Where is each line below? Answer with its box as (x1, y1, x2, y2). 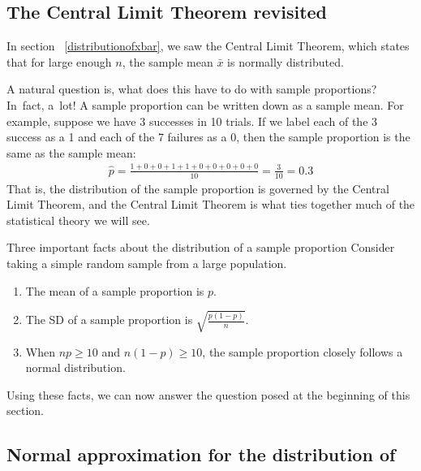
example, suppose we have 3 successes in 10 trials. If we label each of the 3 (6, 112, 378, 129)
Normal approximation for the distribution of (6, 442, 396, 467)
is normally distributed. (227, 53, 344, 70)
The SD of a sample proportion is (25, 311, 193, 328)
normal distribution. (25, 359, 126, 376)
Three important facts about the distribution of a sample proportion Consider (6, 239, 395, 256)
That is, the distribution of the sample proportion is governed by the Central (6, 179, 389, 197)
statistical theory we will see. (6, 211, 150, 228)
